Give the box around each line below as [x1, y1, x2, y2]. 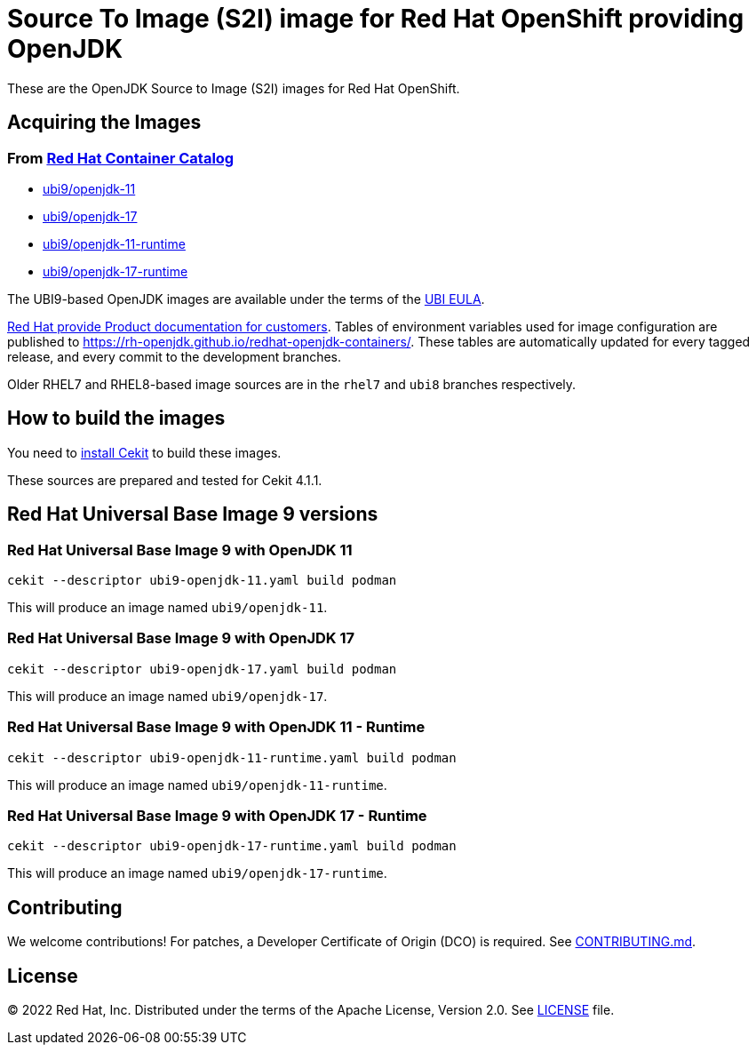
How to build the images [7, 407, 226, 430]
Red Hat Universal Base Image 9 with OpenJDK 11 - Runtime [7, 718, 426, 737]
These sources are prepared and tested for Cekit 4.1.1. [7, 472, 322, 488]
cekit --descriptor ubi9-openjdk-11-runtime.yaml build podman [7, 750, 457, 765]
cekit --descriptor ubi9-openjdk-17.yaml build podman [7, 661, 397, 676]
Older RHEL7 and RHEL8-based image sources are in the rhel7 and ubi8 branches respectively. [7, 376, 577, 392]
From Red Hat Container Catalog [7, 148, 235, 167]
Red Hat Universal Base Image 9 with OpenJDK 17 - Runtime [7, 806, 427, 825]
